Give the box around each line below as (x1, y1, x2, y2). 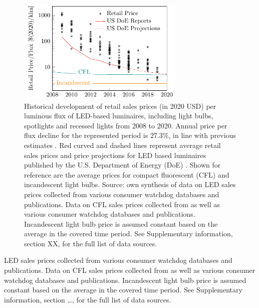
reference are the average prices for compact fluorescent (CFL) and (24, 169, 229, 180)
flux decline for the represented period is (24, 130, 148, 140)
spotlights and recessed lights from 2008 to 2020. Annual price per (24, 120, 227, 130)
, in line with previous (168, 130, 236, 140)
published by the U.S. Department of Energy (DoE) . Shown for (24, 160, 221, 170)
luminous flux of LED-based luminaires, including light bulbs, (24, 110, 213, 121)
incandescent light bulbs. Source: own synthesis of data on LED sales (24, 179, 236, 190)
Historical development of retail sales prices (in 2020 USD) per (24, 100, 216, 111)
